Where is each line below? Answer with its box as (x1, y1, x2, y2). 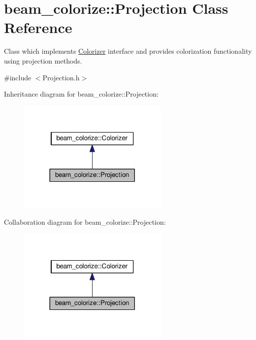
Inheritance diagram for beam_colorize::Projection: (4, 89, 159, 99)
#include (4, 72, 32, 82)
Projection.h (42, 72, 80, 82)
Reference (4, 17, 72, 37)
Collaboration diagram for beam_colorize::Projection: (4, 216, 166, 227)
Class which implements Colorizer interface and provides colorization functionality (4, 46, 252, 56)
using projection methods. (4, 55, 82, 66)
